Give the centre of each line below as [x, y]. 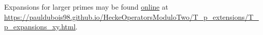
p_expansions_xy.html [40, 27]
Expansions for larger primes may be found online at [86, 7]
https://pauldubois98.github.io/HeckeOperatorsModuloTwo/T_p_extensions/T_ [131, 16]
